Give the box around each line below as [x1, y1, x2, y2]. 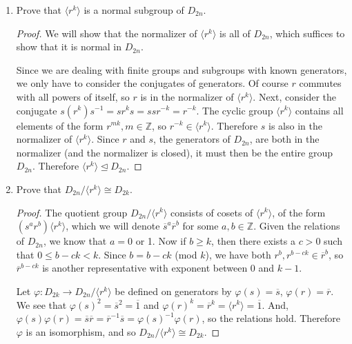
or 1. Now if [135, 234, 186, 248]
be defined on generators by [115, 283, 232, 298]
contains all [295, 103, 344, 117]
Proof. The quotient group [16, 205, 128, 219]
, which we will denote [66, 219, 160, 233]
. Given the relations [253, 219, 340, 233]
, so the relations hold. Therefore [202, 311, 341, 325]
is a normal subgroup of [84, 3, 184, 17]
